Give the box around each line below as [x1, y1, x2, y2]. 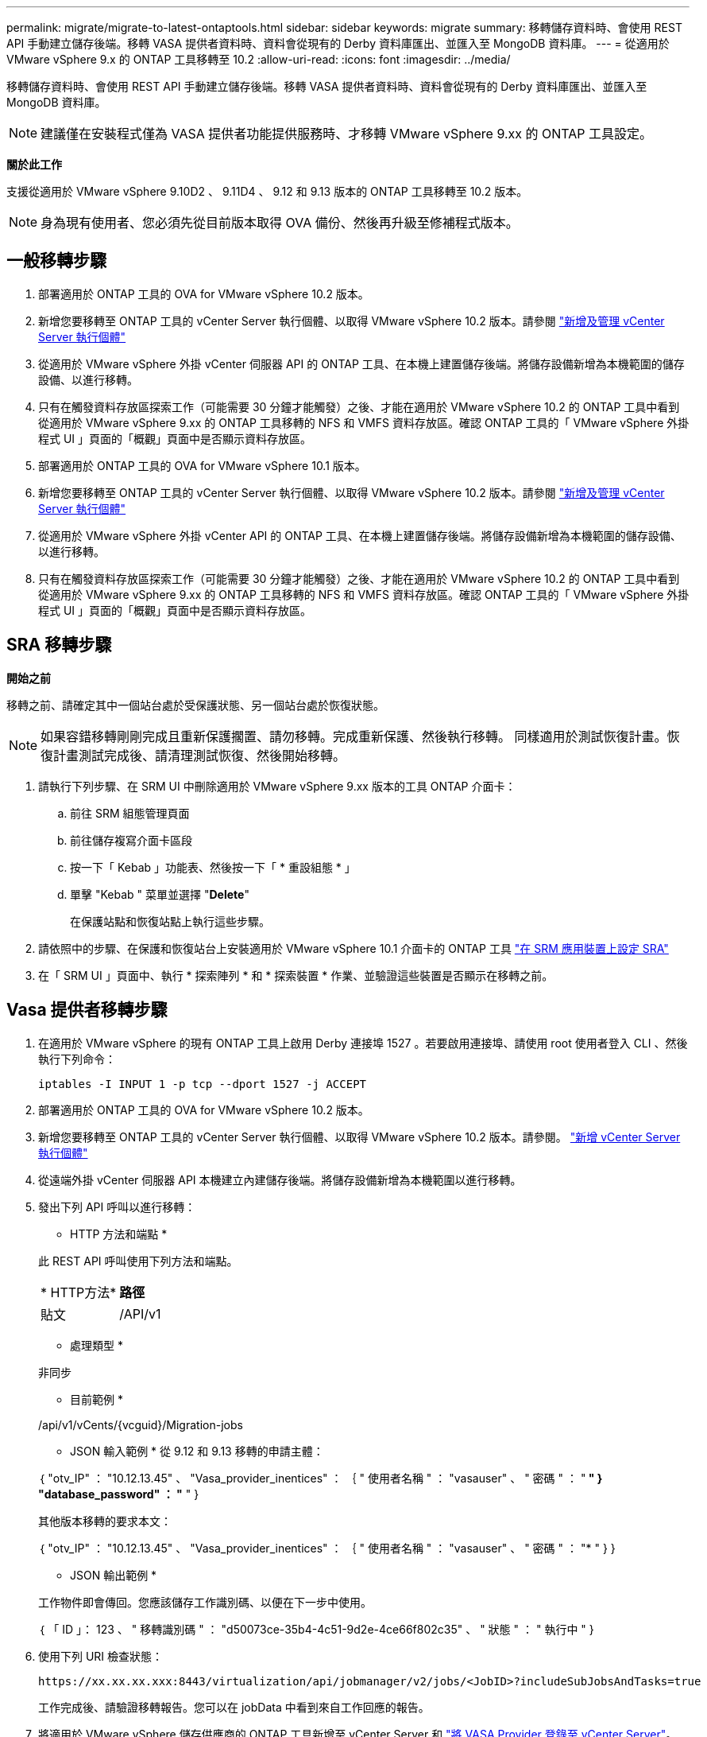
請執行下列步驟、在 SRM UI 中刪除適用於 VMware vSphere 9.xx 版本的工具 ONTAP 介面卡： [38, 779, 516, 793]
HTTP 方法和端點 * [70, 1226, 168, 1241]
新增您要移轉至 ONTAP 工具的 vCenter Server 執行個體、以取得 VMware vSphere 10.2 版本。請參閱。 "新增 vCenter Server [38, 1129, 681, 1144]
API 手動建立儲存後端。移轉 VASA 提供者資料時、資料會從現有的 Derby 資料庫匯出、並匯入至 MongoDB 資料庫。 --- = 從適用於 [6, 37, 670, 50]
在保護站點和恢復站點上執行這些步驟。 [70, 914, 270, 928]
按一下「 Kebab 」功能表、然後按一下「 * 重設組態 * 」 [70, 860, 356, 874]
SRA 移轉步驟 [6, 635, 112, 655]
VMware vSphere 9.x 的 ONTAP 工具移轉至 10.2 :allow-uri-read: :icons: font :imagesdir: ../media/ [6, 52, 511, 66]
